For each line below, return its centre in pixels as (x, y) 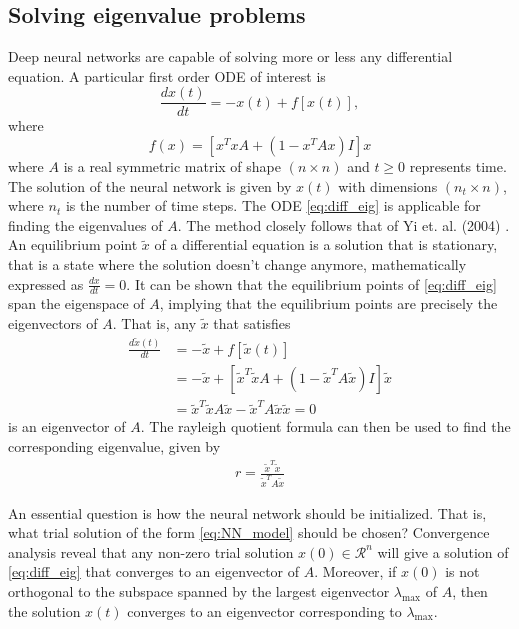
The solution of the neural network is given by (150, 185)
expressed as (46, 283)
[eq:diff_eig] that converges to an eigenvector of (154, 571)
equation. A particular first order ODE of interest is (167, 75)
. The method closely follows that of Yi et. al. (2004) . (343, 224)
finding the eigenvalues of (85, 224)
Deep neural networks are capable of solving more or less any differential (230, 56)
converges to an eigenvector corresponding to (264, 610)
